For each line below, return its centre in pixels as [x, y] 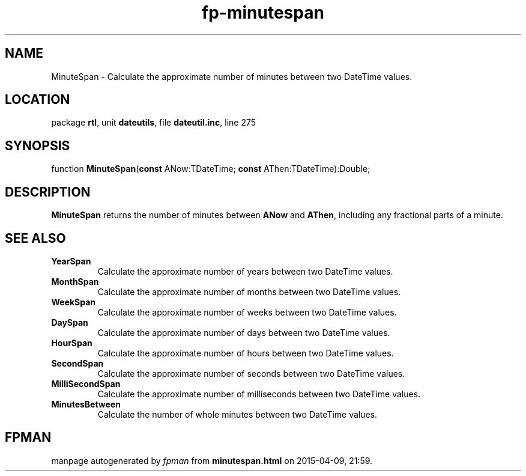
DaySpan [70, 322]
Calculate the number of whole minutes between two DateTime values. [237, 414]
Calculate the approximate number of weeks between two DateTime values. [247, 312]
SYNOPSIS [38, 145]
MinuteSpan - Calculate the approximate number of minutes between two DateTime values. [232, 76]
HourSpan [72, 343]
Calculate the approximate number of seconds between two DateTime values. [251, 373]
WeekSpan [73, 302]
